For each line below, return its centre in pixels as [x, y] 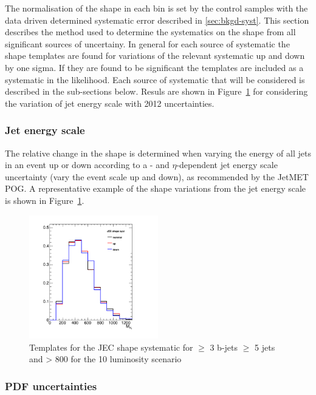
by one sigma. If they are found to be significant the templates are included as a [154, 67]
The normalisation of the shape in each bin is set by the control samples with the [156, 8]
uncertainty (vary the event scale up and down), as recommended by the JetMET [157, 176]
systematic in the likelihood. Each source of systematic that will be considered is [155, 79]
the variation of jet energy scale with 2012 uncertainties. [110, 103]
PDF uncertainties [51, 386]
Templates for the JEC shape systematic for [111, 347]
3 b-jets [224, 347]
